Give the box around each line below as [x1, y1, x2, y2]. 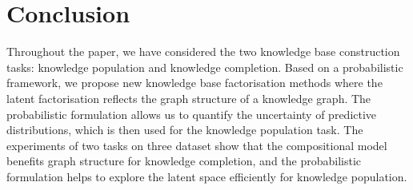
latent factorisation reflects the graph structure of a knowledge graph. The [6, 89, 371, 106]
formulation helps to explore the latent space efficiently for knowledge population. [6, 168, 407, 184]
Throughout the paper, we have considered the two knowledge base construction [6, 43, 400, 60]
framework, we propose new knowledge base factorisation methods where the [6, 74, 383, 91]
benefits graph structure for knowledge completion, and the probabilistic [6, 152, 362, 169]
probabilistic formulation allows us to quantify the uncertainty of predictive [6, 105, 377, 122]
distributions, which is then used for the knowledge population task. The [6, 121, 363, 138]
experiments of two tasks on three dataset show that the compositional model [6, 137, 387, 153]
